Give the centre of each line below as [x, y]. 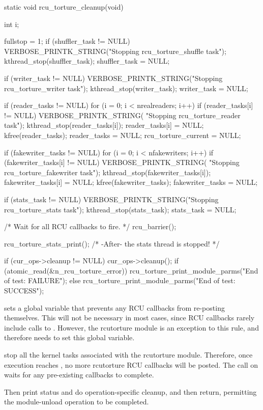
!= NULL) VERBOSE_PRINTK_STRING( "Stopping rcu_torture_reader [122, 115]
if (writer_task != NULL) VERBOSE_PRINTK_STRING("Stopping [113, 78]
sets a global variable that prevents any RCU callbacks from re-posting [114, 307]
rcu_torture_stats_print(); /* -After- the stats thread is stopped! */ [112, 243]
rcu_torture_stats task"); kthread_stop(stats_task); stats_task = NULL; [120, 209]
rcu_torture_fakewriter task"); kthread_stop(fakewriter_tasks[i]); [108, 172]
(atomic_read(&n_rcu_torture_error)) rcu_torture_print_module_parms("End [131, 270]
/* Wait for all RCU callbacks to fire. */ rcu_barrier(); [90, 226]
